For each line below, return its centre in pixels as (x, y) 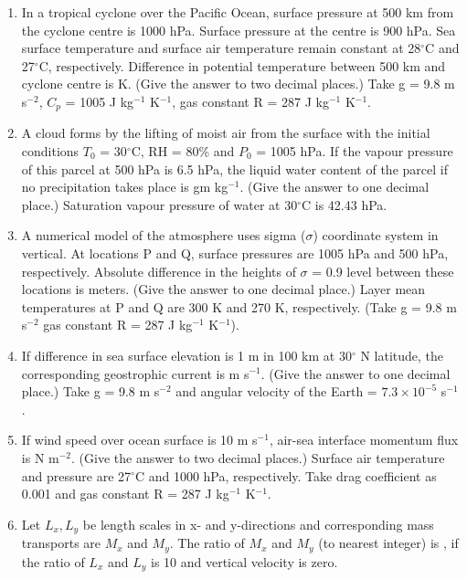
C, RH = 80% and (183, 151)
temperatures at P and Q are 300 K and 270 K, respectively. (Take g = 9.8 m (239, 306)
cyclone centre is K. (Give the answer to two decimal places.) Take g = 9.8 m (238, 84)
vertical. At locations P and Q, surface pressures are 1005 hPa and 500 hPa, (235, 253)
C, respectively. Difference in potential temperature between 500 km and (242, 65)
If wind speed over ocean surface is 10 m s (139, 440)
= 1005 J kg (100, 101)
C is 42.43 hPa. (345, 204)
